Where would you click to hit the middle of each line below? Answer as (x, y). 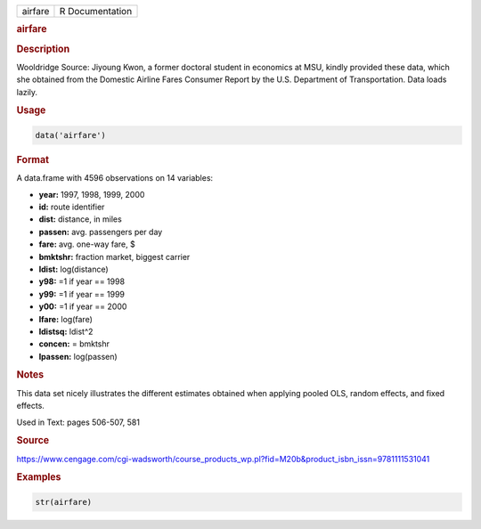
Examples (39, 477)
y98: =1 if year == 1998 (82, 281)
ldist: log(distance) (73, 269)
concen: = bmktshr (74, 344)
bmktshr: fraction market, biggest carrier (114, 256)
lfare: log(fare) (65, 319)
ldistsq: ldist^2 (66, 331)
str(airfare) (64, 502)
